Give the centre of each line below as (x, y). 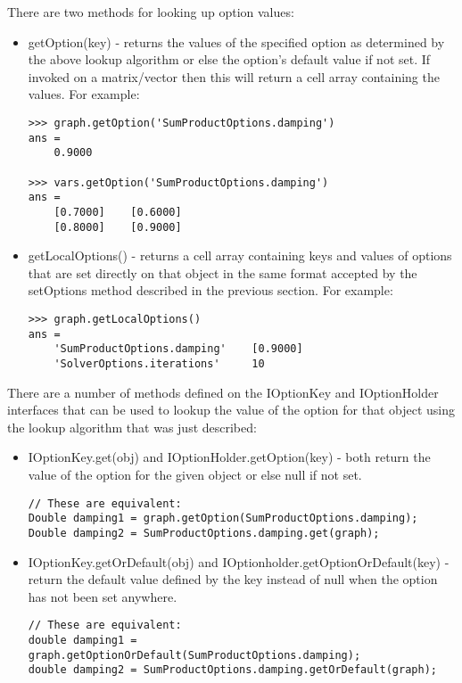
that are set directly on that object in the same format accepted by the (223, 272)
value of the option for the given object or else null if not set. (195, 474)
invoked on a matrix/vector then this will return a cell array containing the (234, 76)
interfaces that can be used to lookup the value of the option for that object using (231, 410)
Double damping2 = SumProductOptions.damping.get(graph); (204, 533)
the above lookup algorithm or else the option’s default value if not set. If (229, 59)
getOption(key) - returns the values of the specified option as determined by (236, 41)
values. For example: (84, 94)
